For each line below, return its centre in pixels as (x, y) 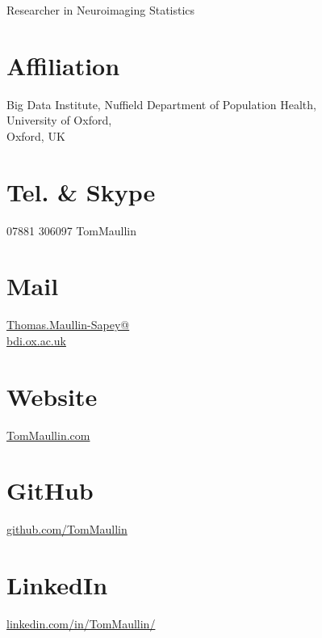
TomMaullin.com (48, 435)
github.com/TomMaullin (67, 529)
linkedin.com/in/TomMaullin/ (81, 624)
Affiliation (63, 65)
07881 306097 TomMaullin (72, 230)
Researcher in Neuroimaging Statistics (101, 10)
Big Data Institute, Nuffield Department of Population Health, (161, 104)
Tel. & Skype (81, 191)
